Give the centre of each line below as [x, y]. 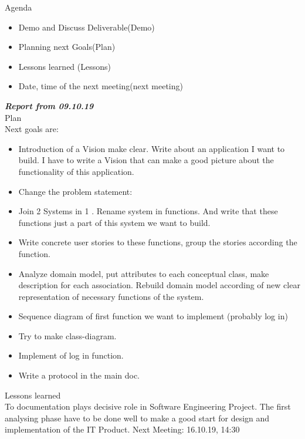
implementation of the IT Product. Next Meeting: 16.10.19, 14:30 [122, 429]
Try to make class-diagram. [67, 335]
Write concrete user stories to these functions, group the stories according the [158, 242]
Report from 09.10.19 [49, 105]
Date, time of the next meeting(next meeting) [101, 86]
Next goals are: [32, 129]
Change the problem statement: [75, 191]
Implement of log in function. [71, 355]
